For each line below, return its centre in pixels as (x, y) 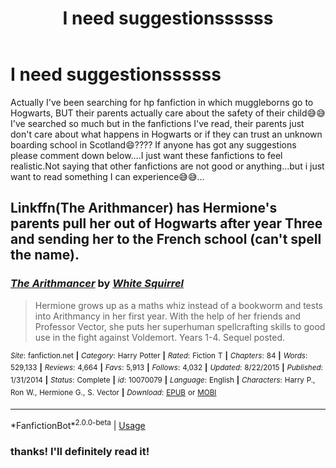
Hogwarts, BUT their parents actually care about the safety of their (147, 113)
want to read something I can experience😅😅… (107, 176)
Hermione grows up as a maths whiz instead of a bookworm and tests (178, 305)
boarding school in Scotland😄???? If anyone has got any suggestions (153, 144)
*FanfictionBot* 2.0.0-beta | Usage (78, 424)
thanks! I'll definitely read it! (80, 451)
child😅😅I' (306, 113)
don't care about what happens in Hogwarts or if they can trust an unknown (166, 134)
